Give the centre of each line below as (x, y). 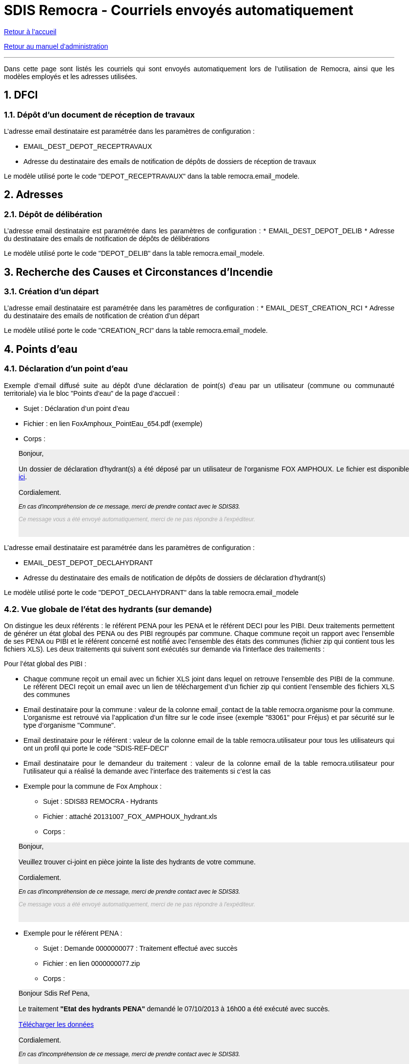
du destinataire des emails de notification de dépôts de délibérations (107, 239)
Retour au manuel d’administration (56, 46)
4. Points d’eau (41, 349)
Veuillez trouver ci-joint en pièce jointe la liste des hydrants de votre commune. (137, 862)
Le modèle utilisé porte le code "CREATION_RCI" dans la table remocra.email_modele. (136, 331)
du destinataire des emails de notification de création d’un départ (102, 316)
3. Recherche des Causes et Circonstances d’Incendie (138, 272)
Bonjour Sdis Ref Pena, (54, 993)
